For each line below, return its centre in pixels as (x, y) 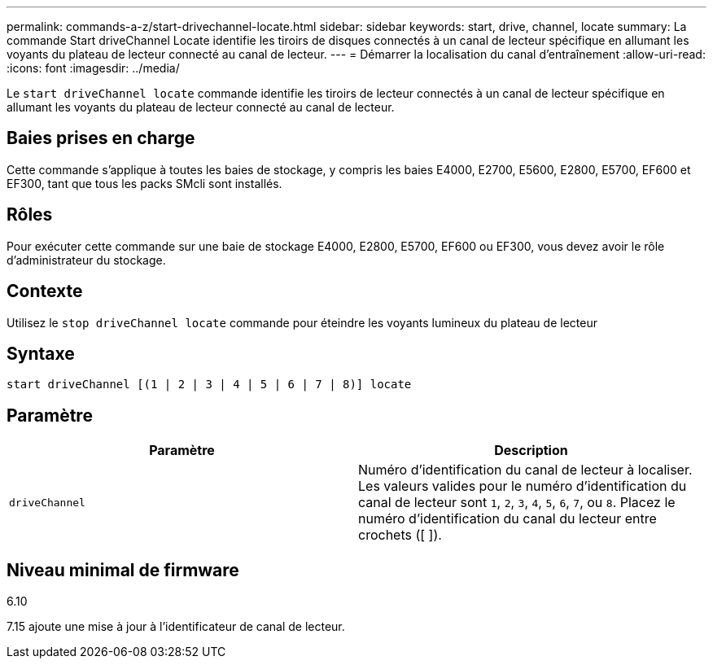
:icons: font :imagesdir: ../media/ (93, 68)
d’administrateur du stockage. (86, 260)
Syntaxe (41, 353)
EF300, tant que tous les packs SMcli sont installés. (144, 183)
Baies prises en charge (101, 138)
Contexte (45, 291)
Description (531, 451)
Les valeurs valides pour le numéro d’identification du (523, 486)
